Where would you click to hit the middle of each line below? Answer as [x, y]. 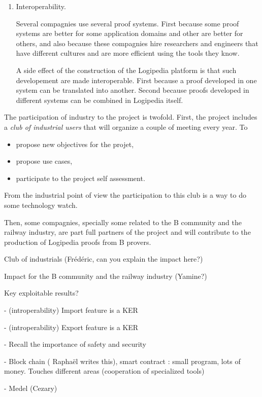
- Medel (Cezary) [31, 388]
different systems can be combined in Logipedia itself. [100, 100]
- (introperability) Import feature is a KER [71, 310]
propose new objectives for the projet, [75, 144]
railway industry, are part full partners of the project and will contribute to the [127, 232]
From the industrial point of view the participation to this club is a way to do [125, 195]
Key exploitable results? [41, 293]
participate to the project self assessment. [80, 178]
